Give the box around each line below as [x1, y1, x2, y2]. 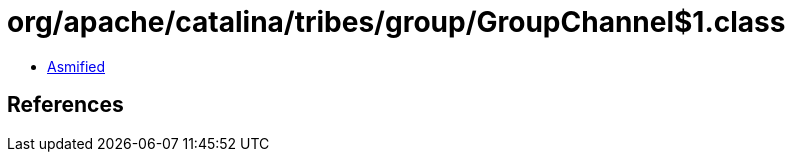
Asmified [47, 57, 106, 75]
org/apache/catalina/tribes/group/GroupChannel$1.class [7, 5, 786, 39]
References [7, 92, 124, 118]
